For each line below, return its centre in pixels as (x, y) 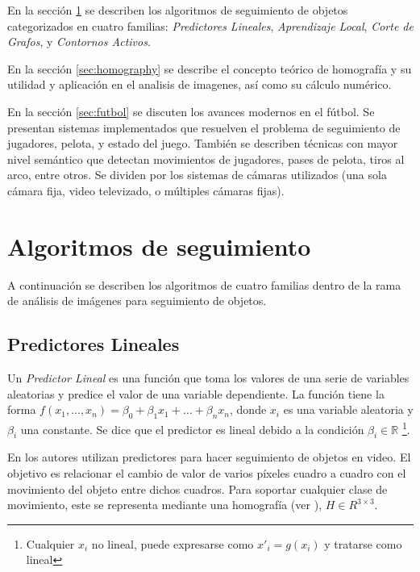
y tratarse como (363, 543)
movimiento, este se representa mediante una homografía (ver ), (165, 505)
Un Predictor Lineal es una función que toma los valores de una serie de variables (208, 378)
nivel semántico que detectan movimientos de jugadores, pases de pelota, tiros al (206, 159)
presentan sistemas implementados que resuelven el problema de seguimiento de (204, 127)
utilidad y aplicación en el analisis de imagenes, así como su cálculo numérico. (200, 84)
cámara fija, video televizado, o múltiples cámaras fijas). (146, 190)
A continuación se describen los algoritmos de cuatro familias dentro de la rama (204, 284)
